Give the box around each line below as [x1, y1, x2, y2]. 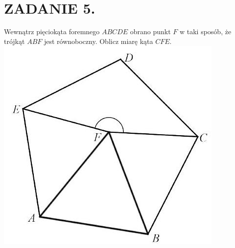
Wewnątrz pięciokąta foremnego [4, 26, 100, 37]
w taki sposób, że [179, 26, 232, 37]
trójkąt [4, 36, 25, 46]
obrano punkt [130, 26, 171, 37]
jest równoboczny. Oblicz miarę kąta [44, 36, 153, 46]
